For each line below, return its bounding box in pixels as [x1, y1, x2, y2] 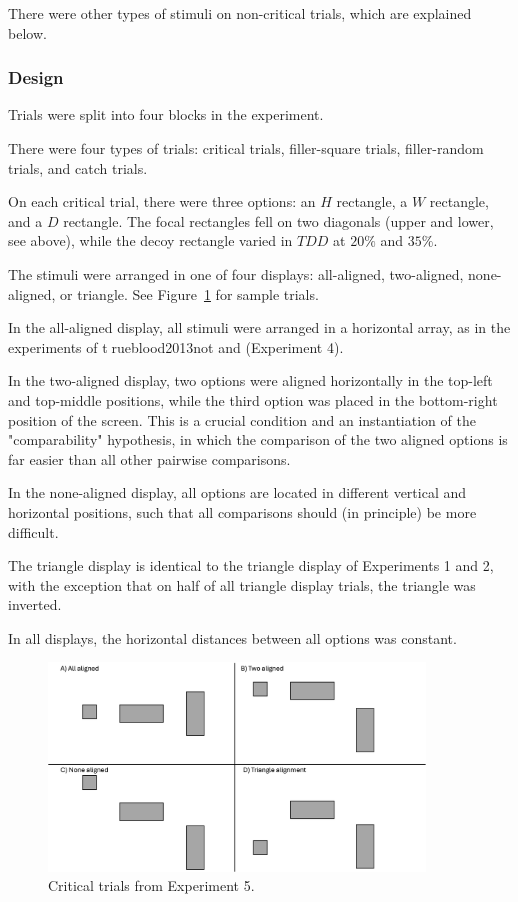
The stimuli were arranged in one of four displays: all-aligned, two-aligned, [8, 263, 464, 284]
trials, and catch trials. [8, 157, 148, 178]
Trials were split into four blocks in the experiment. [8, 104, 324, 125]
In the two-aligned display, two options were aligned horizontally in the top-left [8, 370, 493, 391]
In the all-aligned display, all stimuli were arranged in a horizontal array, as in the [8, 317, 511, 338]
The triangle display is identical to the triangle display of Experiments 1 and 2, [8, 555, 494, 576]
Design [8, 65, 64, 90]
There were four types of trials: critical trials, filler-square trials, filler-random [8, 138, 484, 158]
